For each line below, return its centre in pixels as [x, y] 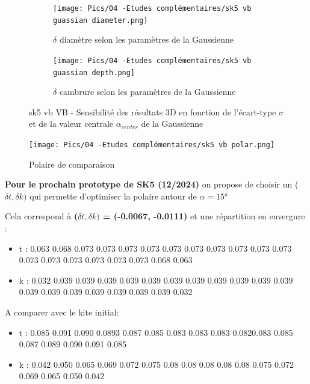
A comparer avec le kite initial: [62, 312]
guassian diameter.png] [101, 20]
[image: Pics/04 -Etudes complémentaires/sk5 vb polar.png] [152, 145]
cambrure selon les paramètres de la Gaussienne [147, 92]
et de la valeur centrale [71, 123]
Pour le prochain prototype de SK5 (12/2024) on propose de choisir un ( [152, 184]
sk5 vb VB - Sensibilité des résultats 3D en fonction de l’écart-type [153, 111]
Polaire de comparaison [72, 164]
